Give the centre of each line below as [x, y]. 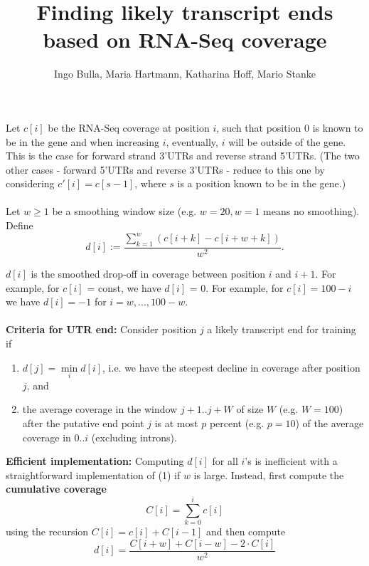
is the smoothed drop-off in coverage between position [148, 273]
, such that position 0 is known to [290, 127]
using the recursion [47, 531]
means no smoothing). [311, 211]
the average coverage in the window [100, 409]
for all [225, 461]
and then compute [246, 531]
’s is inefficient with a [291, 461]
